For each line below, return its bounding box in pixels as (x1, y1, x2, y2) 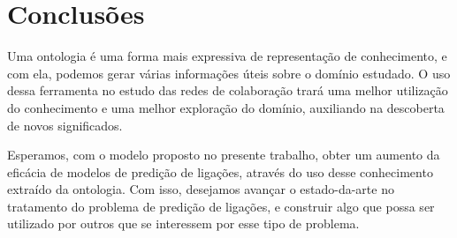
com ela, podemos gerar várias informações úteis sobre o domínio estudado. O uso (7, 63, 451, 82)
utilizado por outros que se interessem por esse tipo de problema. (7, 214, 360, 233)
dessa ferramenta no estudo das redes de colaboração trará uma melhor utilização (7, 81, 448, 100)
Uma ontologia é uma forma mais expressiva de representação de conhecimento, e (7, 47, 447, 65)
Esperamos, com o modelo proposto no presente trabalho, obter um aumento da (7, 145, 440, 164)
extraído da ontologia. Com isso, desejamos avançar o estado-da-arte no (7, 180, 394, 198)
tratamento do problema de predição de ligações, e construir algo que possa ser (7, 197, 435, 215)
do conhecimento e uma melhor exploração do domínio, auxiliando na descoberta (7, 98, 445, 116)
